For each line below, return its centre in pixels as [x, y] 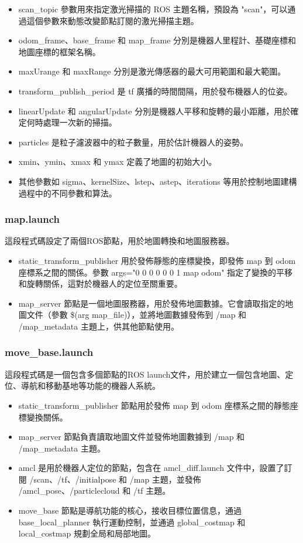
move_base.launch [49, 352]
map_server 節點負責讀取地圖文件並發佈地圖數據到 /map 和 [132, 437]
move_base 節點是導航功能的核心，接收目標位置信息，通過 [130, 510]
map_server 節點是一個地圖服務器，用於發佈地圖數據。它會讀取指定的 [152, 303]
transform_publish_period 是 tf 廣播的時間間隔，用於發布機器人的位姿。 [155, 91]
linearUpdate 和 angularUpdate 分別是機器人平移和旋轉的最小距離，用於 [154, 111]
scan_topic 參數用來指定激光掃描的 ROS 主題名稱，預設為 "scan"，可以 [153, 9]
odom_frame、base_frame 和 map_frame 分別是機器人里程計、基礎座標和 [157, 40]
